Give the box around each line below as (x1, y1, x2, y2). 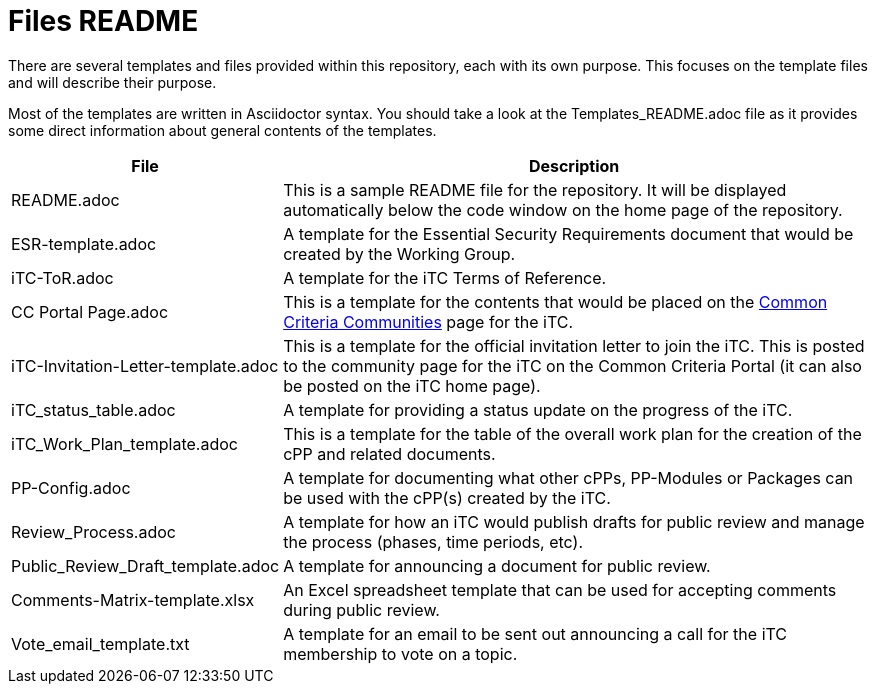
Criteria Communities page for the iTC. (283, 311, 574, 332)
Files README (8, 4, 199, 38)
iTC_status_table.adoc (11, 399, 176, 420)
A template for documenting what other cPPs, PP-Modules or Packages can (283, 467, 854, 488)
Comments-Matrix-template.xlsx (11, 589, 255, 610)
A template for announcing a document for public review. (283, 555, 711, 576)
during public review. (283, 599, 440, 620)
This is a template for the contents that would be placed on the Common (283, 291, 828, 312)
